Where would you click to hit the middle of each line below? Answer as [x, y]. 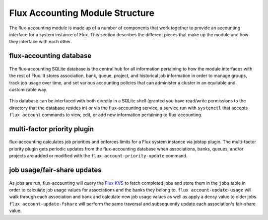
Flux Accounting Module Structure [82, 13]
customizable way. [28, 89]
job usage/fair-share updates [55, 170]
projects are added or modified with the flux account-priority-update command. [98, 156]
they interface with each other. [40, 42]
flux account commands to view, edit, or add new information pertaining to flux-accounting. [106, 115]
